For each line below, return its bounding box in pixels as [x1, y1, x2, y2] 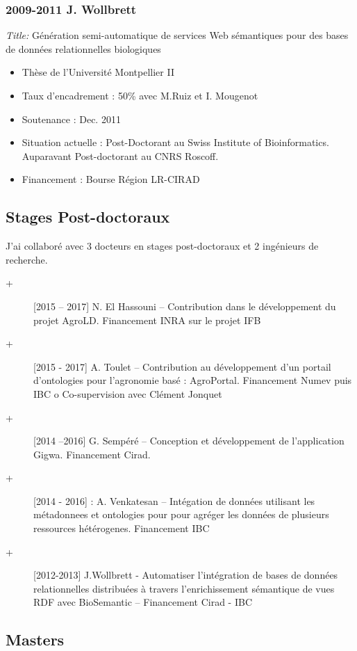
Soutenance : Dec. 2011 [22, 111, 121, 126]
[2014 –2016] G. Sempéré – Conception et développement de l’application [33, 433, 344, 448]
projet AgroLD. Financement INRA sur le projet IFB [33, 312, 261, 327]
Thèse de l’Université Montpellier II [22, 65, 174, 79]
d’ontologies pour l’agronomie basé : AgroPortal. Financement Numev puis [33, 373, 352, 387]
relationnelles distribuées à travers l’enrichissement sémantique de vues [33, 581, 335, 595]
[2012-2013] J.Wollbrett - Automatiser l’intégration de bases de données [33, 568, 338, 582]
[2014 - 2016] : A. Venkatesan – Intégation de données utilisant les [33, 493, 315, 508]
